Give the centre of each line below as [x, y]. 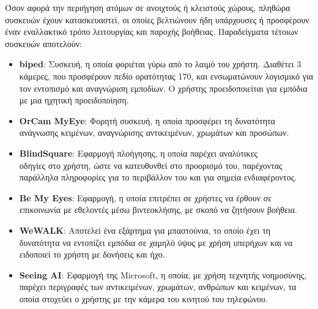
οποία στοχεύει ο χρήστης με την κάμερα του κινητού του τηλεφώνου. [143, 298]
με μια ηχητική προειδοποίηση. [74, 100]
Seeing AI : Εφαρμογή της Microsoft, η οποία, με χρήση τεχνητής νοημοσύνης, [163, 274]
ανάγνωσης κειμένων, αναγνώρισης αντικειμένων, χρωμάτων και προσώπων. [154, 132]
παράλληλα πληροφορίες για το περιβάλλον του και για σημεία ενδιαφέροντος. [158, 177]
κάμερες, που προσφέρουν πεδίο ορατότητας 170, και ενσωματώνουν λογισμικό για [166, 76]
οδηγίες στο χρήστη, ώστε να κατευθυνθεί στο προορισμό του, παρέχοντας [151, 165]
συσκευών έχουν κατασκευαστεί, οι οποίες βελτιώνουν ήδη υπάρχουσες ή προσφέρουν [157, 19]
